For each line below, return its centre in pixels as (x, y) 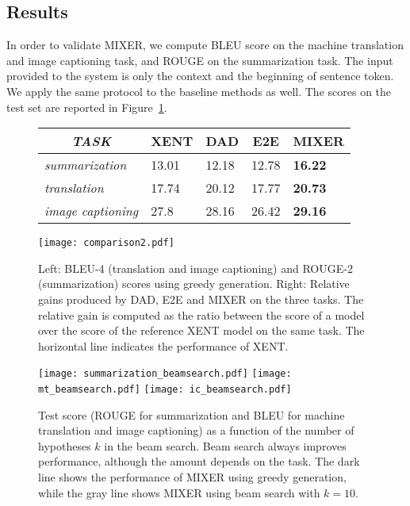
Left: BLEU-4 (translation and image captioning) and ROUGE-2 (195, 268)
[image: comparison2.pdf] (106, 243)
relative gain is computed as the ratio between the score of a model (201, 314)
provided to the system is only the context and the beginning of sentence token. (200, 76)
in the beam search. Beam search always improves (225, 445)
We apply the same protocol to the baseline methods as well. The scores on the (199, 91)
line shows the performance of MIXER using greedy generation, (192, 477)
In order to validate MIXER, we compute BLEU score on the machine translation (205, 45)
